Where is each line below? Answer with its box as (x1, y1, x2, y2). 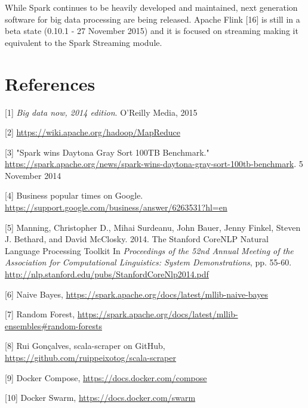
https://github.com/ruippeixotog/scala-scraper (5, 351, 176, 363)
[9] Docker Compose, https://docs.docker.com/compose (5, 371, 207, 384)
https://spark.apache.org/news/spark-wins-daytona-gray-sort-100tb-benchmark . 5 (5, 157, 303, 170)
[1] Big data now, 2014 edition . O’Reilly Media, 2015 (5, 106, 198, 118)
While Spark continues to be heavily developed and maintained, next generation (5, 1, 298, 13)
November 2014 (5, 169, 61, 181)
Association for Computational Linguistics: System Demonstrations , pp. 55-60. (5, 256, 292, 268)
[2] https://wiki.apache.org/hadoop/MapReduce (5, 126, 180, 138)
